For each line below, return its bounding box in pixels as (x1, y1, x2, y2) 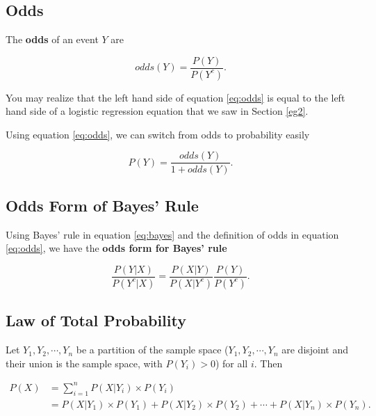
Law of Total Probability (6, 310, 186, 331)
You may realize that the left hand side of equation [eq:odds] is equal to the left (6, 90, 345, 104)
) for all (215, 355, 248, 370)
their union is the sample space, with (6, 355, 163, 370)
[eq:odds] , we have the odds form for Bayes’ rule (6, 241, 227, 255)
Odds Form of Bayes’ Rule (6, 194, 199, 216)
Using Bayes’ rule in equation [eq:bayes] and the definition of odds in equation (6, 227, 339, 241)
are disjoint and (281, 342, 349, 357)
